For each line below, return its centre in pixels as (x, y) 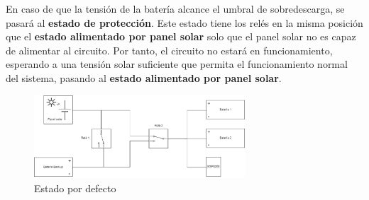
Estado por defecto (75, 188)
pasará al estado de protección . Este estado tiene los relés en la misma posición (184, 22)
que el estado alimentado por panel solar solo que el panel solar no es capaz (181, 36)
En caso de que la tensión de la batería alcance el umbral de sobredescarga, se (175, 8)
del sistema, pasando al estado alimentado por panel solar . (144, 77)
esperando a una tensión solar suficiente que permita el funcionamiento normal (177, 64)
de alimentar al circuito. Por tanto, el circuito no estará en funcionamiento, (169, 50)
